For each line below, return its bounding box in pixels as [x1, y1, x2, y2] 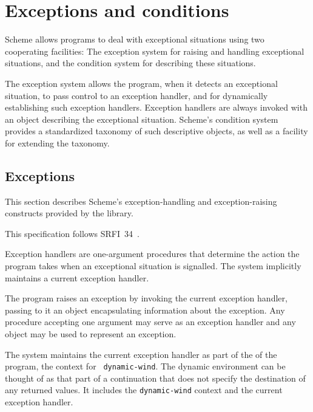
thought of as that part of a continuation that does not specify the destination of [5, 371, 306, 384]
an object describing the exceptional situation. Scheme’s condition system [5, 112, 278, 125]
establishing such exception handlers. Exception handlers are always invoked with [5, 101, 308, 114]
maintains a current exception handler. [5, 271, 149, 284]
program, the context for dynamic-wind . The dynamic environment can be [5, 360, 286, 373]
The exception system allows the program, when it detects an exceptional [5, 77, 278, 89]
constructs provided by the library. [5, 207, 133, 219]
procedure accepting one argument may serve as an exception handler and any [5, 315, 296, 328]
